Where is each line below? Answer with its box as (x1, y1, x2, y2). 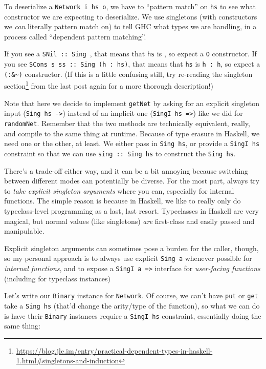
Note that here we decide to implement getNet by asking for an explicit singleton (4, 97, 259, 108)
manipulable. (4, 225, 45, 236)
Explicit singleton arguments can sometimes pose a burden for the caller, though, (4, 242, 259, 253)
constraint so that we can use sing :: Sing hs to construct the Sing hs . (4, 148, 236, 158)
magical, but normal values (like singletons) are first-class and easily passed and (4, 215, 255, 226)
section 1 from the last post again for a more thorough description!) (4, 79, 213, 91)
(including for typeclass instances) (4, 273, 111, 283)
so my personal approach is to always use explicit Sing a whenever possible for (4, 253, 252, 263)
